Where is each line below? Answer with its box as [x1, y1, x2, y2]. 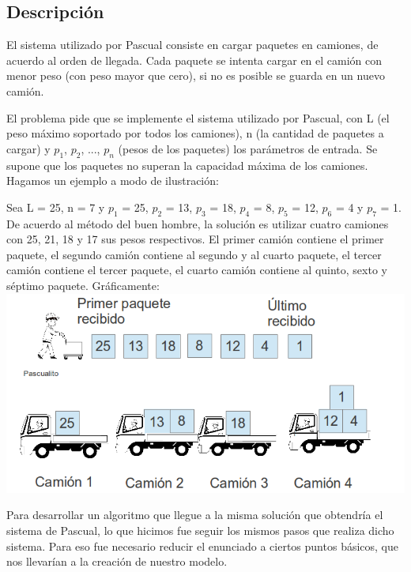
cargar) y [6, 140, 51, 156]
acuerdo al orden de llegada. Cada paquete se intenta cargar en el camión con [6, 51, 383, 68]
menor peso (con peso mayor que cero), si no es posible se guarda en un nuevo [6, 67, 385, 84]
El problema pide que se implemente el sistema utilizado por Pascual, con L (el [6, 109, 390, 126]
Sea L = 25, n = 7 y [6, 198, 105, 215]
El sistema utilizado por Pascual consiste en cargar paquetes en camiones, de [6, 36, 379, 53]
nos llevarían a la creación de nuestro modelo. [6, 553, 228, 570]
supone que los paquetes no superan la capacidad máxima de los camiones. [6, 156, 368, 173]
